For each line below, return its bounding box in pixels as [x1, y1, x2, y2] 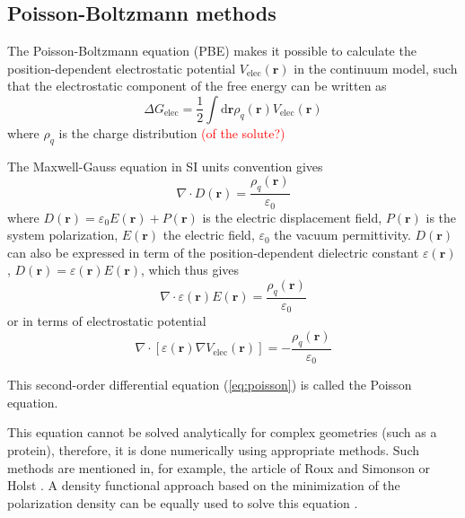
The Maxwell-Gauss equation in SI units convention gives [7, 156, 323, 175]
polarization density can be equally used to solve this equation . [7, 493, 358, 512]
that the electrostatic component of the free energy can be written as [7, 76, 387, 95]
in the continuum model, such [294, 58, 458, 77]
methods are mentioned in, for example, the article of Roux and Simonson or [7, 458, 431, 477]
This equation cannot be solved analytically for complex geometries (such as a [7, 423, 437, 442]
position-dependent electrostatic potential [7, 58, 236, 77]
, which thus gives [141, 260, 240, 279]
